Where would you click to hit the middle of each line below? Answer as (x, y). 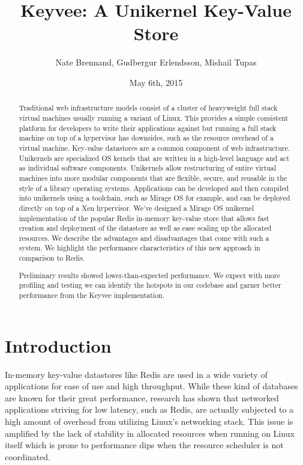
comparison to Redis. (52, 258)
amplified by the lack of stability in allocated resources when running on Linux (150, 433)
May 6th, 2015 (156, 82)
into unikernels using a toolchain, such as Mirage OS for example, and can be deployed (154, 198)
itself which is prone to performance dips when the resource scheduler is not (144, 445)
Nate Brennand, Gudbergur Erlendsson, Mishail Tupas (156, 62)
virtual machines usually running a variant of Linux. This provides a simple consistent (154, 117)
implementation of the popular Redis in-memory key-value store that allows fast (144, 218)
